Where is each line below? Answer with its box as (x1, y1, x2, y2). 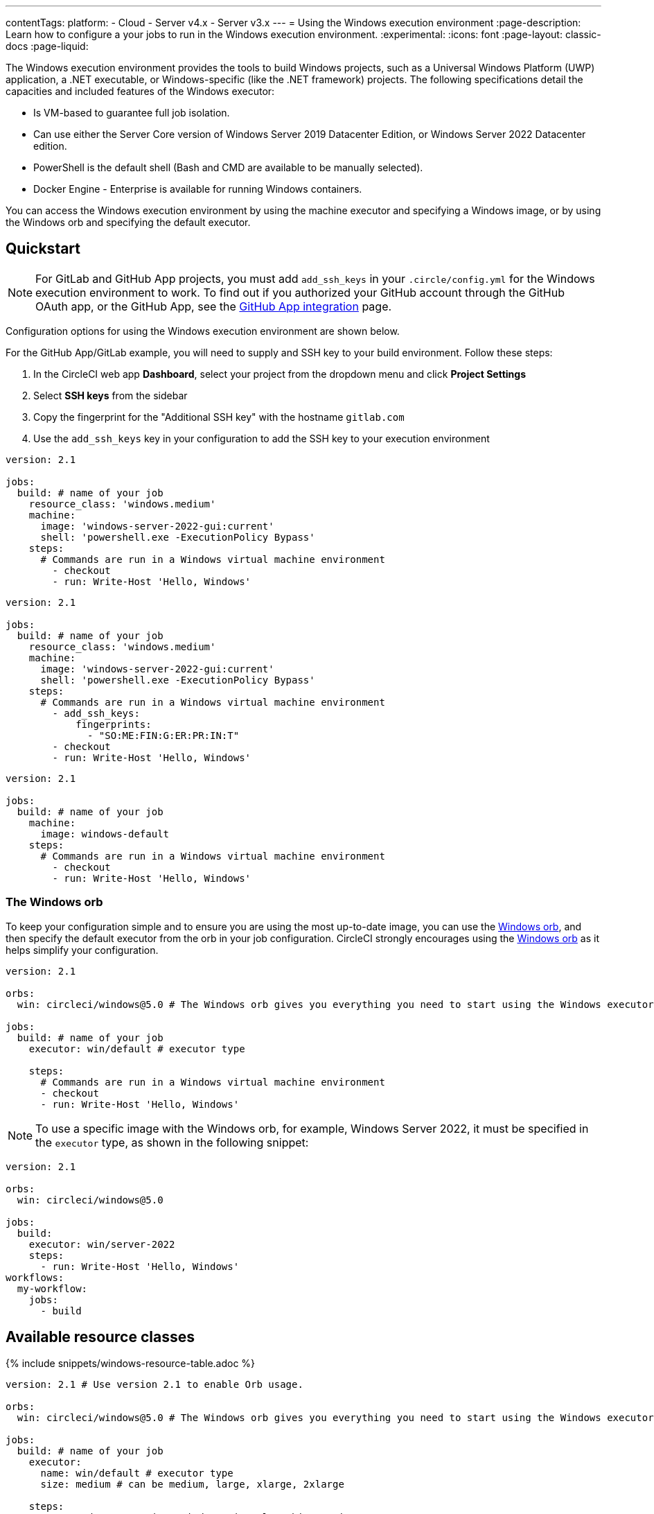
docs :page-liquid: (6, 40, 89, 52)
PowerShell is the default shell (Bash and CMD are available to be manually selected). (33, 162, 423, 173)
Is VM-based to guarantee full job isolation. (33, 107, 230, 119)
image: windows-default (40, 828, 170, 839)
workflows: (6, 1271, 64, 1283)
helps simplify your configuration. (6, 943, 159, 956)
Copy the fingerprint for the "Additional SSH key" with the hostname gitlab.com (33, 410, 405, 423)
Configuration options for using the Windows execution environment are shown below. (6, 324, 400, 337)
